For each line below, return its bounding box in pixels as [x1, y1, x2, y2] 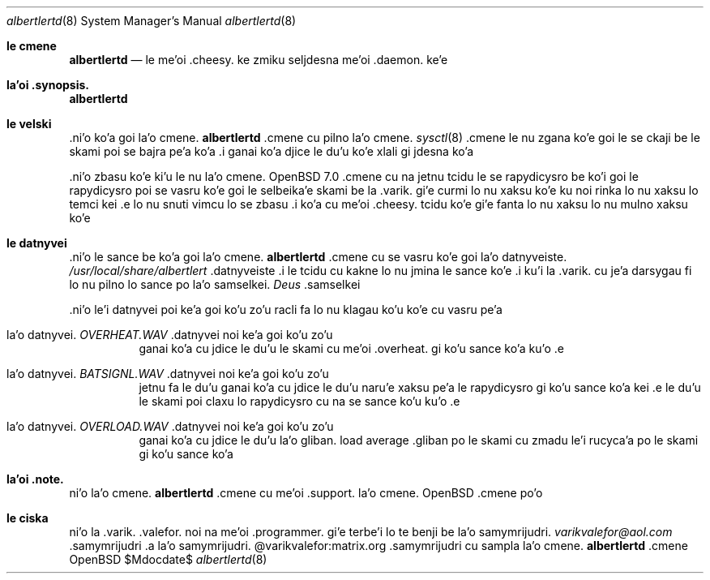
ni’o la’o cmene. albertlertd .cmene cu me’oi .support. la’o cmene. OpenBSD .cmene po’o [69, 486, 543, 500]
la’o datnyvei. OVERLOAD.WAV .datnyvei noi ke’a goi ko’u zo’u [6, 419, 334, 433]
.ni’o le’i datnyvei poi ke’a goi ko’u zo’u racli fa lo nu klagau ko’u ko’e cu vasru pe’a [69, 303, 503, 316]
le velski [6, 117, 52, 131]
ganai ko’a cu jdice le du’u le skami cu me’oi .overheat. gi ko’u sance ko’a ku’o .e [139, 342, 564, 355]
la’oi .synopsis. [6, 78, 89, 92]
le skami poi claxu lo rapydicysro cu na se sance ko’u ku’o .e [139, 394, 460, 408]
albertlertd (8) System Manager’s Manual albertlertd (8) [6, 14, 297, 28]
